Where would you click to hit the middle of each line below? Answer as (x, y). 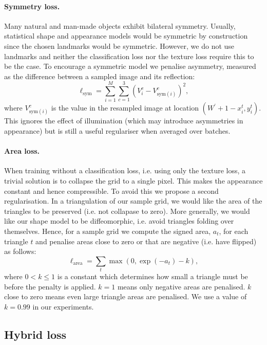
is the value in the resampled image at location (125, 108)
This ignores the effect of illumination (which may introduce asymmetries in (124, 121)
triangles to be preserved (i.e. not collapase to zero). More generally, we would (127, 211)
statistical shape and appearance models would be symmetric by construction (126, 36)
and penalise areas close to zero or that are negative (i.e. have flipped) (146, 241)
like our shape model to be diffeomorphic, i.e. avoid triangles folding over (119, 221)
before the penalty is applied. (50, 286)
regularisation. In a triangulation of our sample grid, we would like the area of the (133, 201)
